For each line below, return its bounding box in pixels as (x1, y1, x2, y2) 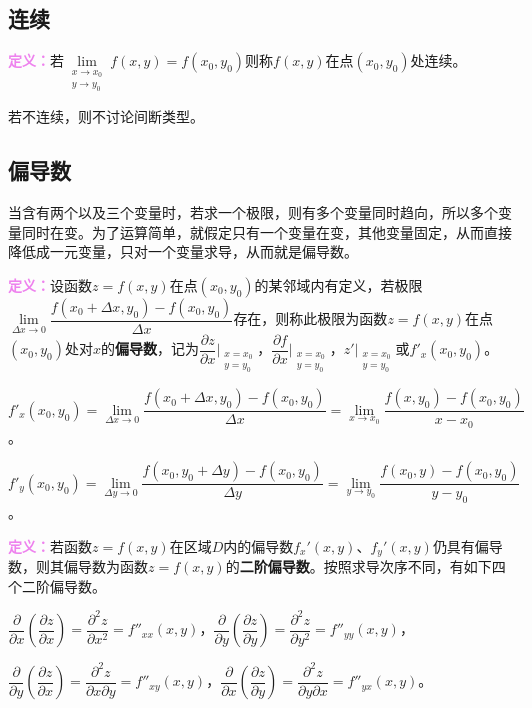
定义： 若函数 (8, 535, 92, 556)
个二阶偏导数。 (8, 575, 106, 596)
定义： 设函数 (8, 274, 92, 295)
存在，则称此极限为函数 (233, 308, 388, 329)
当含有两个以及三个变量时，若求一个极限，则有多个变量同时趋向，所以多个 (8, 202, 498, 223)
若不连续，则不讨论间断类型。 (8, 106, 204, 127)
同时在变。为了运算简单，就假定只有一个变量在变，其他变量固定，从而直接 (21, 221, 512, 242)
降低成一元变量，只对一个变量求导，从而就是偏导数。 (8, 241, 358, 262)
